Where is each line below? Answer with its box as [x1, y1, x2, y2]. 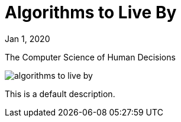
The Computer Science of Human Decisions [5, 52, 176, 62]
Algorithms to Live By [5, 2, 177, 23]
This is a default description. [5, 88, 115, 99]
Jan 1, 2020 [5, 33, 50, 44]
